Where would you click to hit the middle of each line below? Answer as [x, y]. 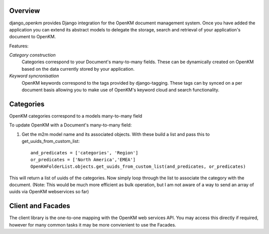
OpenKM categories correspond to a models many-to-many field [76, 116]
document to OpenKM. [33, 37]
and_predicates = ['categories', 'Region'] [84, 153]
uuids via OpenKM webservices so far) [49, 192]
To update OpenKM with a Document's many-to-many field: [70, 125]
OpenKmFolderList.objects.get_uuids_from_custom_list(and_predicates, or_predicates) [138, 167]
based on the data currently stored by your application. [78, 69]
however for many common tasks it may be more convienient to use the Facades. [93, 225]
